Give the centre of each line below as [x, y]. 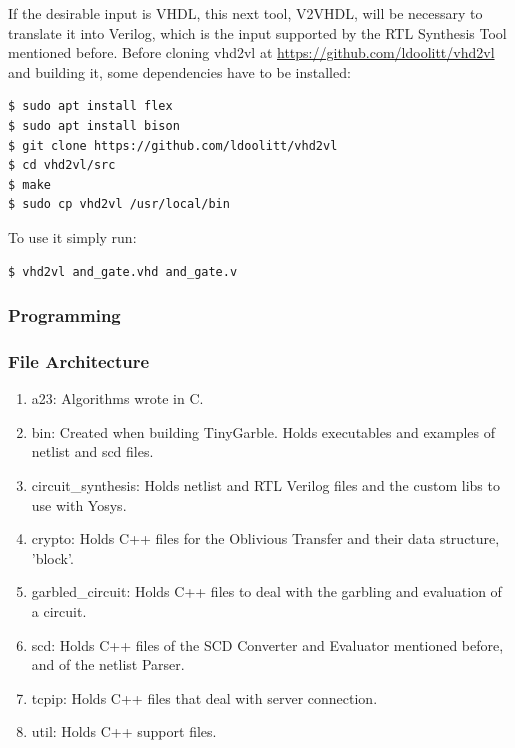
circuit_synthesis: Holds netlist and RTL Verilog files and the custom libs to [265, 484]
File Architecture [79, 360]
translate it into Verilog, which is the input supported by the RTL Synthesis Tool [257, 32]
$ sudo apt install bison [94, 125]
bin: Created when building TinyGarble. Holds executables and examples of [263, 431]
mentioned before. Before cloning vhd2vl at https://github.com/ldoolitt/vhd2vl [251, 52]
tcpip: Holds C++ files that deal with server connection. [204, 697]
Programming [64, 315]
